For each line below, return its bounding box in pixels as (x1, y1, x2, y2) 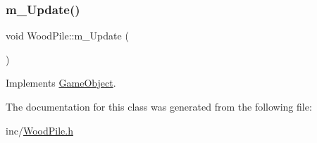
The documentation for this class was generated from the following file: (6, 99, 312, 113)
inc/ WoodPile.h (6, 123, 73, 137)
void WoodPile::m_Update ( (6, 28, 129, 43)
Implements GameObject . (6, 75, 116, 90)
